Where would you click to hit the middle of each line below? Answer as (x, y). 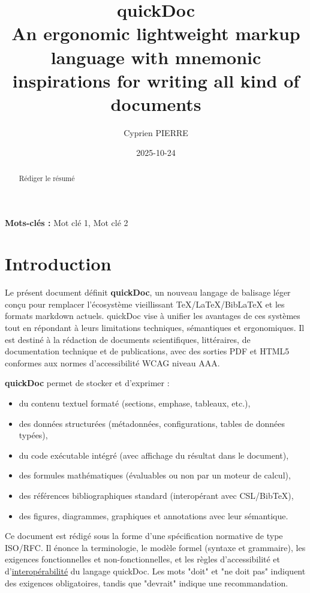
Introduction (58, 264)
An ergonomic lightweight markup (156, 33)
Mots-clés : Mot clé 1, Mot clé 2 (67, 222)
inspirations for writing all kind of (156, 80)
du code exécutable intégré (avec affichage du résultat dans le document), (154, 455)
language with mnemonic (156, 57)
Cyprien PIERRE (156, 132)
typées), (33, 435)
